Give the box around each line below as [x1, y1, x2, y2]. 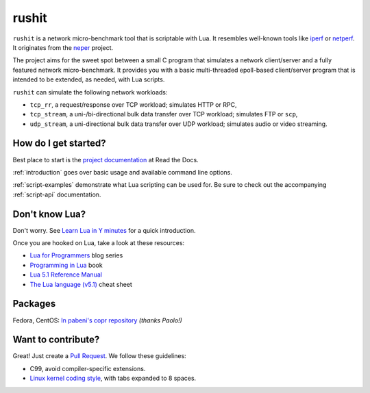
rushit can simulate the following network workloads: [12, 88, 168, 96]
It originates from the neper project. [12, 43, 114, 51]
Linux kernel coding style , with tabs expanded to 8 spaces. [29, 374, 197, 383]
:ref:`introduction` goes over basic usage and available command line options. [12, 168, 233, 176]
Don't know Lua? [12, 208, 86, 220]
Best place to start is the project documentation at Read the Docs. [12, 155, 199, 164]
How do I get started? [12, 138, 106, 149]
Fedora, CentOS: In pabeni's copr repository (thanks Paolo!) [12, 316, 183, 325]
